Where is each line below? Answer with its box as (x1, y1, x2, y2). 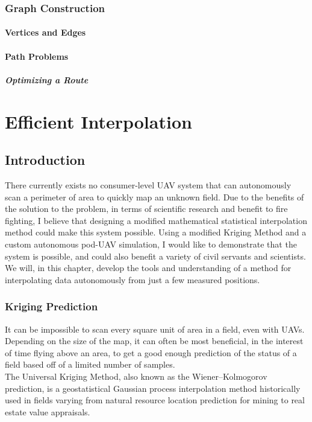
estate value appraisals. (5, 405, 90, 418)
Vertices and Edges (5, 26, 86, 39)
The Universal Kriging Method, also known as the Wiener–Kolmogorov (5, 369, 267, 382)
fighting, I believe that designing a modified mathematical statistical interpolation (5, 214, 307, 226)
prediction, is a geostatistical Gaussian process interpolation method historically (5, 382, 301, 394)
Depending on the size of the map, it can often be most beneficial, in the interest (5, 334, 304, 347)
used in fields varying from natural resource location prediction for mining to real (5, 394, 305, 406)
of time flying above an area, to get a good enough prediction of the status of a (5, 346, 297, 359)
